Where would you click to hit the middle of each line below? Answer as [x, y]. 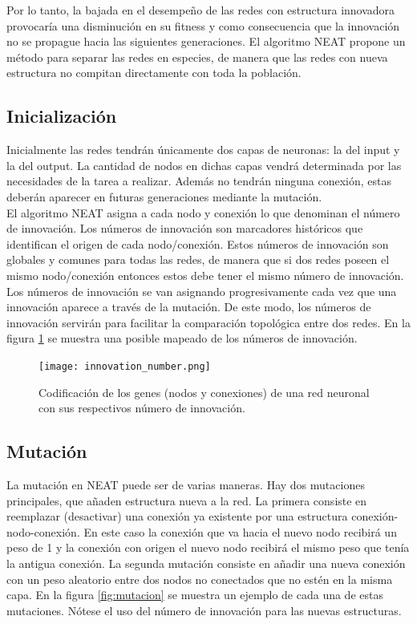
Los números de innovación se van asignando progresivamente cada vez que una [202, 291]
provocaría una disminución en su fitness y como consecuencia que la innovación [203, 25]
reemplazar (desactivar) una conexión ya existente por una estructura [177, 516]
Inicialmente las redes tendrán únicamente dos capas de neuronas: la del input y [203, 150]
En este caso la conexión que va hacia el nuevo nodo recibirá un [240, 531]
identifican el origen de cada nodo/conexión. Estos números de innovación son [198, 243]
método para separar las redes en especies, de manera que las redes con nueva [197, 57]
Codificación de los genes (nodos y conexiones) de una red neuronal [204, 392]
